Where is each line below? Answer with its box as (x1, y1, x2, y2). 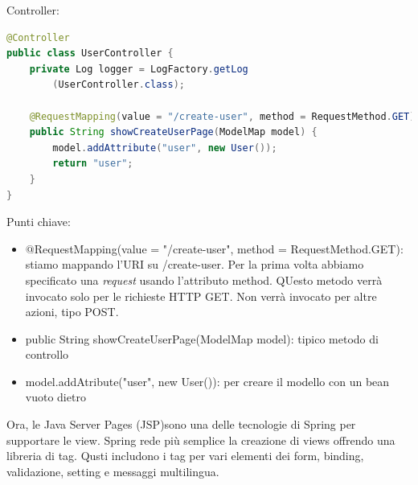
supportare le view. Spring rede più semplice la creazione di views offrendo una (6, 431, 395, 448)
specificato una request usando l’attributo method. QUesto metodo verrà (25, 271, 383, 288)
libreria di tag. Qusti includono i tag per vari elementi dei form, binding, (6, 447, 364, 464)
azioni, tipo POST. (25, 303, 119, 320)
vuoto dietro (25, 388, 86, 405)
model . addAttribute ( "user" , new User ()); (52, 142, 277, 154)
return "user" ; (52, 158, 133, 170)
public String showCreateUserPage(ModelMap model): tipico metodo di (25, 330, 379, 347)
